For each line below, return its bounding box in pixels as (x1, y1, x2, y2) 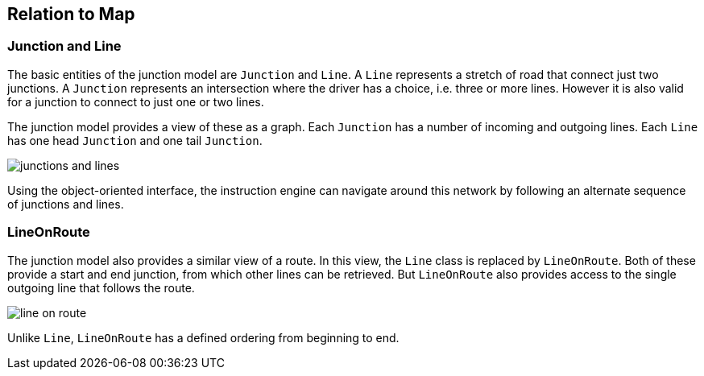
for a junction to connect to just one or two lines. (7, 94, 264, 109)
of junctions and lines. (7, 196, 124, 211)
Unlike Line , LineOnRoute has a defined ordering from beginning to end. (7, 330, 400, 345)
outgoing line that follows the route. (7, 280, 195, 295)
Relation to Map (7, 4, 135, 24)
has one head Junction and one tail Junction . (7, 133, 263, 147)
